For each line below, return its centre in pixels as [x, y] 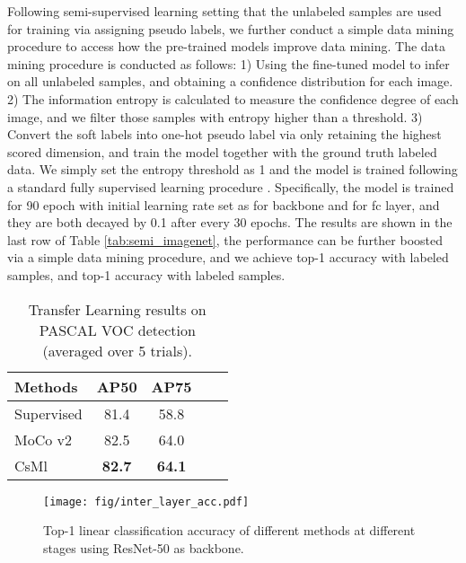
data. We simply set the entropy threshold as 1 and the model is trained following [233, 169]
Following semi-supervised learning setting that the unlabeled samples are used [224, 11]
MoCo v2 [44, 439]
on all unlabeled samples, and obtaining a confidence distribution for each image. [230, 81]
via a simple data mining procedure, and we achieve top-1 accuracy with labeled [228, 257]
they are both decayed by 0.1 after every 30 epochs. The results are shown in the [230, 222]
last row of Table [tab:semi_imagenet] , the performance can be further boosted [225, 239]
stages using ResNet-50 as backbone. [144, 547]
